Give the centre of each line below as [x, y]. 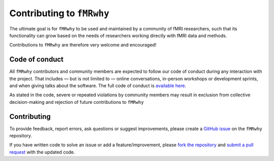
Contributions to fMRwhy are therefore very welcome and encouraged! [83, 45]
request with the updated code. [42, 152]
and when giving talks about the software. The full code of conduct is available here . [98, 86]
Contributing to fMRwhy [59, 13]
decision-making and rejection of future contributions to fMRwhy [77, 102]
